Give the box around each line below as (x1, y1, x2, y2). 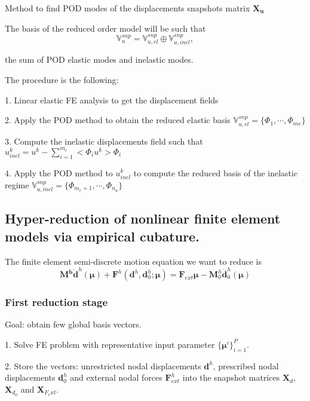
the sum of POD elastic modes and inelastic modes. (5, 53, 194, 66)
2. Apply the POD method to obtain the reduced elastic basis (5, 114, 231, 126)
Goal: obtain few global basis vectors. (5, 318, 142, 330)
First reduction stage (5, 294, 108, 309)
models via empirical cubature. (5, 226, 199, 245)
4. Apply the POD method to (5, 166, 113, 179)
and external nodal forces (70, 371, 162, 384)
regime (5, 178, 29, 191)
